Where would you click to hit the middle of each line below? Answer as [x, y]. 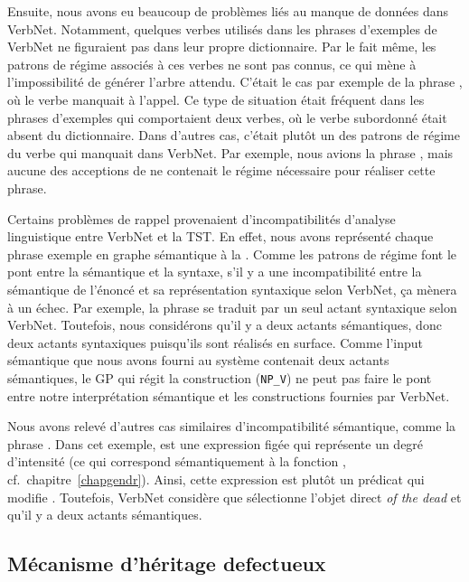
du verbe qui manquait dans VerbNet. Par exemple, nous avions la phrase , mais [230, 152]
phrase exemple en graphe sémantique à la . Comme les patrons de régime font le [232, 253]
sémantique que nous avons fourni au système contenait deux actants [198, 360]
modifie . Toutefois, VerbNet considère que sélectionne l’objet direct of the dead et [234, 497]
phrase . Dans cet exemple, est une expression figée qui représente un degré [216, 443]
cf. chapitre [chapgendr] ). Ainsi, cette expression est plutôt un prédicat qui [216, 479]
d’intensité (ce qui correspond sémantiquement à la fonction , [177, 461]
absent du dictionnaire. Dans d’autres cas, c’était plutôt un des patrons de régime [234, 135]
